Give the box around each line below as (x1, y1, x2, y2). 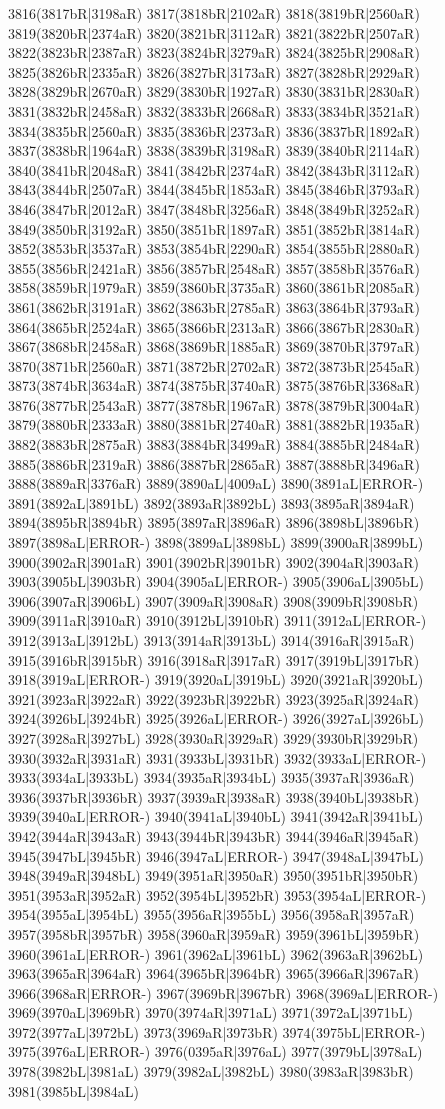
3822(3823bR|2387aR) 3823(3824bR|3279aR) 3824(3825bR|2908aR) (8, 42, 420, 63)
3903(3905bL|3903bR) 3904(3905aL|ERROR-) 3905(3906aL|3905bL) (8, 571, 424, 592)
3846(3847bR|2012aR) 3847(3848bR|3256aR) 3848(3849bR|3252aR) (8, 198, 420, 219)
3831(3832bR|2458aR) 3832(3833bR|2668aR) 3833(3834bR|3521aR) (8, 100, 420, 121)
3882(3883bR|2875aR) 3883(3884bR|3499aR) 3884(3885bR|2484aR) (8, 434, 420, 455)
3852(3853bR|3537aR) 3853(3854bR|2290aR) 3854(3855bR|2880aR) (8, 238, 420, 259)
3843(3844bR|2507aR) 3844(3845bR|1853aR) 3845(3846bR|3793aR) (8, 179, 420, 200)
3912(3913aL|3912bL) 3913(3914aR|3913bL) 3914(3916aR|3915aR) (8, 630, 415, 650)
